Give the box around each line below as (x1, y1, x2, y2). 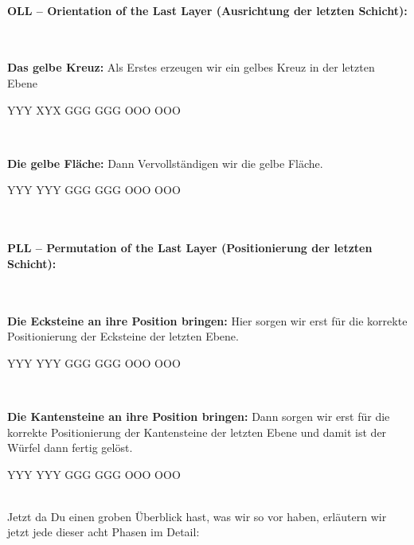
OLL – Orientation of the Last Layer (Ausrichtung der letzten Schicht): (7, 2, 408, 18)
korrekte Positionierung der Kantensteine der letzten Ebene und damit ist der (7, 423, 387, 440)
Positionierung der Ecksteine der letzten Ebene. (7, 328, 239, 345)
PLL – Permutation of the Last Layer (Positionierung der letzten (7, 239, 373, 256)
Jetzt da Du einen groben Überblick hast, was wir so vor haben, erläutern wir (7, 508, 387, 524)
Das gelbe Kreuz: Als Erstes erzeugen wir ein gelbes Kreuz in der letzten (7, 59, 375, 76)
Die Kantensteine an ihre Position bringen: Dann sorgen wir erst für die (7, 407, 390, 424)
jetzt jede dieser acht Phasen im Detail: (7, 524, 200, 540)
